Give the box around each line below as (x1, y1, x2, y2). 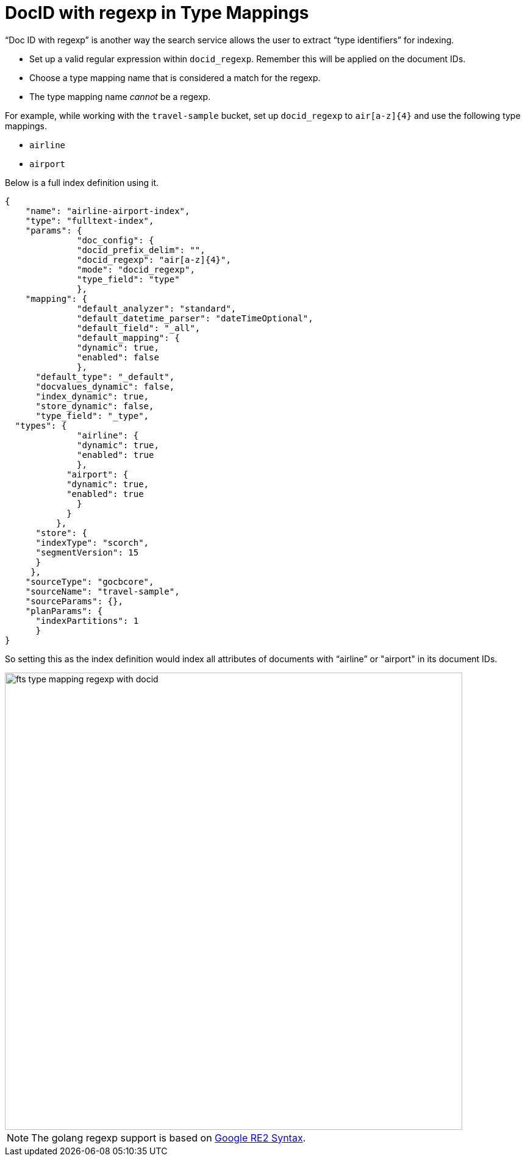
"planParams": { (25, 606, 103, 616)
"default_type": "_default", (35, 371, 175, 382)
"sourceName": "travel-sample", (25, 586, 180, 596)
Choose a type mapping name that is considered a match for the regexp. (29, 72, 321, 83)
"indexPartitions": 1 (35, 615, 139, 626)
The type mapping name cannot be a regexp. (29, 91, 211, 102)
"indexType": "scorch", (35, 537, 149, 548)
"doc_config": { (77, 235, 154, 245)
